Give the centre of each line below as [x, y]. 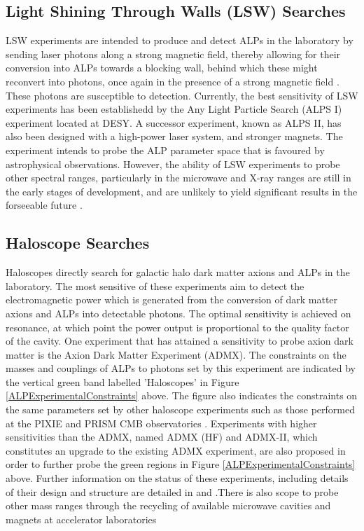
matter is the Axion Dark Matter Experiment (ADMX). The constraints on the [176, 354]
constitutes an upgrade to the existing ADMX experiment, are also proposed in [176, 450]
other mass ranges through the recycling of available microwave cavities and [168, 505]
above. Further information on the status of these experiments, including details [177, 478]
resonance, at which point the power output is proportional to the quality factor [177, 327]
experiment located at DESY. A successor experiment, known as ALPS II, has [174, 122]
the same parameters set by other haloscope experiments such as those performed [180, 409]
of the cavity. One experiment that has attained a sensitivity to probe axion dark [180, 341]
